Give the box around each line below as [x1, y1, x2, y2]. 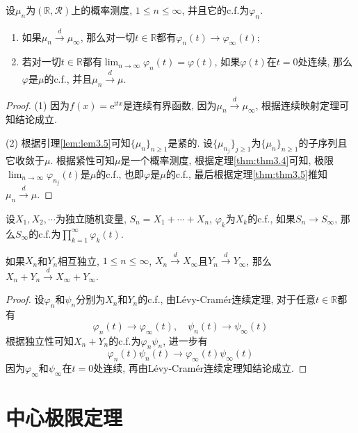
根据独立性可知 [6, 333, 74, 348]
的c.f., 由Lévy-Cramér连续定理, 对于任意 [138, 292, 316, 307]
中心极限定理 [6, 403, 123, 432]
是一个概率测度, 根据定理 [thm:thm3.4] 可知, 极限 [120, 153, 334, 168]
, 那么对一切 [80, 29, 136, 44]
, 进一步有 [163, 333, 208, 348]
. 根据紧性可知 [50, 153, 115, 168]
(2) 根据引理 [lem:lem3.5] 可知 [6, 135, 131, 149]
